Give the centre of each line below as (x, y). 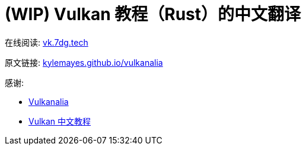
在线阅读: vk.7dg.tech (47, 42)
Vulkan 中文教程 (60, 121)
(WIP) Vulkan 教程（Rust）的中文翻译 (153, 14)
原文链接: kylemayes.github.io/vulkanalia (84, 62)
